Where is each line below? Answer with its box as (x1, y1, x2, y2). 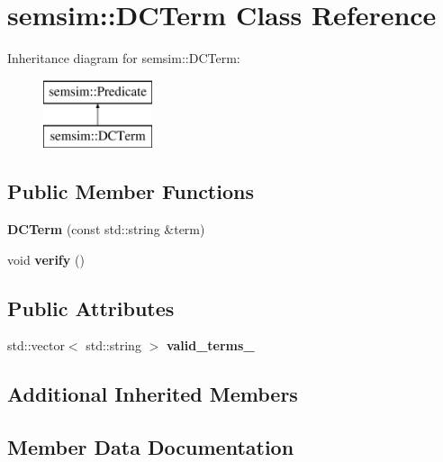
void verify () (7, 249, 85, 268)
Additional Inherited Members (7, 380, 298, 408)
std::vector (7, 336, 65, 355)
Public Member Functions (7, 177, 254, 205)
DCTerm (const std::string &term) (7, 220, 205, 239)
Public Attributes (7, 294, 175, 322)
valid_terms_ (166, 336, 255, 355)
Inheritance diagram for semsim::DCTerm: (7, 49, 240, 68)
